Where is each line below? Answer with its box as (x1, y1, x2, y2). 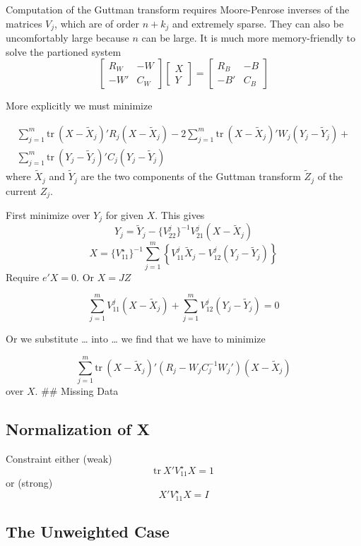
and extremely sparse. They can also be (172, 16, 344, 30)
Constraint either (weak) (6, 451, 112, 465)
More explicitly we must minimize (6, 98, 153, 113)
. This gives (155, 208, 205, 222)
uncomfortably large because (6, 30, 129, 45)
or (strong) (6, 475, 53, 490)
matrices (6, 16, 42, 30)
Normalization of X (6, 418, 150, 440)
